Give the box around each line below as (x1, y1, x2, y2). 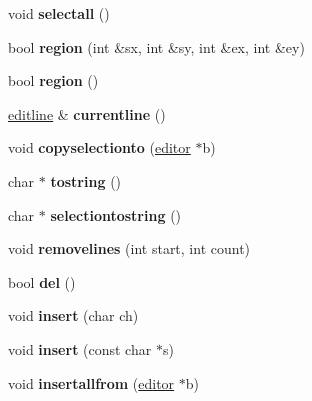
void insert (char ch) (8, 305, 139, 326)
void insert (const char (8, 338, 152, 359)
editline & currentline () (8, 103, 166, 124)
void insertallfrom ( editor (8, 372, 175, 393)
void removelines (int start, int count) (8, 238, 251, 259)
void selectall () (8, 3, 110, 23)
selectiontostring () (50, 204, 182, 225)
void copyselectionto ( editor (8, 137, 191, 158)
